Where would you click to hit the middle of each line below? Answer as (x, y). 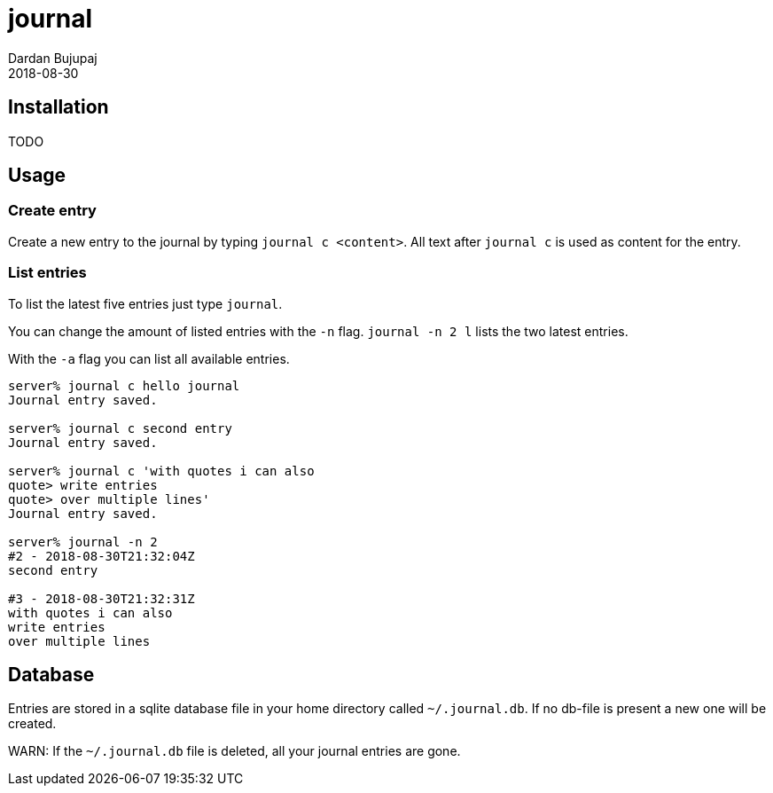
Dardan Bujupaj (53, 58)
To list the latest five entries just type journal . (145, 303)
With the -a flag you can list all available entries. (149, 358)
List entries (47, 273)
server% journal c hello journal (124, 385)
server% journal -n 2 (83, 542)
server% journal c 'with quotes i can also (161, 471)
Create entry (52, 211)
